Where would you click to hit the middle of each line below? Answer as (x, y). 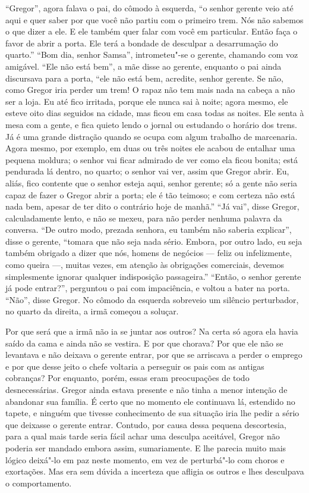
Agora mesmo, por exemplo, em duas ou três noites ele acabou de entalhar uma (150, 148)
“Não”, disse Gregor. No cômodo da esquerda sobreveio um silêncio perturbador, (152, 299)
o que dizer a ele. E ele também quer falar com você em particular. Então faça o (152, 31)
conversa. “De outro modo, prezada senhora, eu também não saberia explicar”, (149, 230)
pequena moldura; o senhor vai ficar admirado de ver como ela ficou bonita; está (152, 159)
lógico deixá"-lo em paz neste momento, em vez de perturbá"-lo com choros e (145, 459)
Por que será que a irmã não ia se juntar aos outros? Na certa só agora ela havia (152, 331)
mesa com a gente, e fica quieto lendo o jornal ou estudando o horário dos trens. (151, 124)
